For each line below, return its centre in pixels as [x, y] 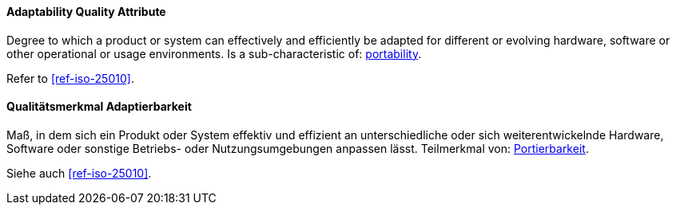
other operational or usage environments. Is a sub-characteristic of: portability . [214, 53]
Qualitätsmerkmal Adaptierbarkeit [99, 107]
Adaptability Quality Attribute [86, 12]
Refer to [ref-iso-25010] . [70, 78]
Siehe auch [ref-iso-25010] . [79, 173]
